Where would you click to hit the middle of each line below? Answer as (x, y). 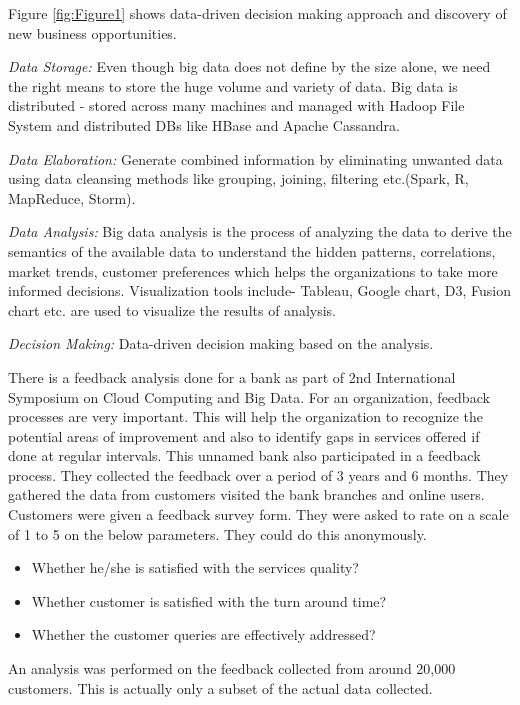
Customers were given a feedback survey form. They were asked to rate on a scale (258, 514)
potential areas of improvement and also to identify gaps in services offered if (244, 435)
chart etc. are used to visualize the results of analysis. (172, 309)
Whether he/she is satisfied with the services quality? (195, 567)
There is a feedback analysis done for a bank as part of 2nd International (232, 376)
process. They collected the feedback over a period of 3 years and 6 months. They (258, 474)
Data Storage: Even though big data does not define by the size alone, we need (249, 66)
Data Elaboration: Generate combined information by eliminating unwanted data (255, 158)
